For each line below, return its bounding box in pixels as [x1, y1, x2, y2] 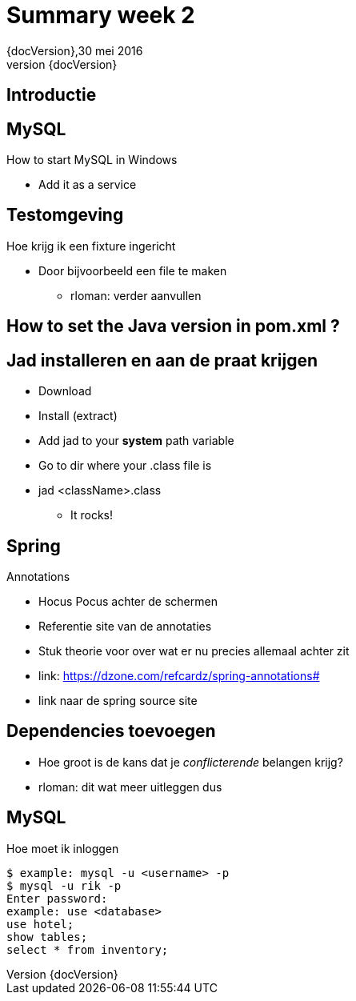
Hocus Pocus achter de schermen [38, 594, 218, 608]
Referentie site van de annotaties [38, 619, 212, 633]
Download [38, 384, 92, 398]
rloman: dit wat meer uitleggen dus [38, 779, 222, 794]
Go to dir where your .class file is [38, 458, 212, 473]
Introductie [6, 85, 97, 106]
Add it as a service [38, 178, 137, 192]
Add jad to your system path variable [38, 434, 234, 448]
